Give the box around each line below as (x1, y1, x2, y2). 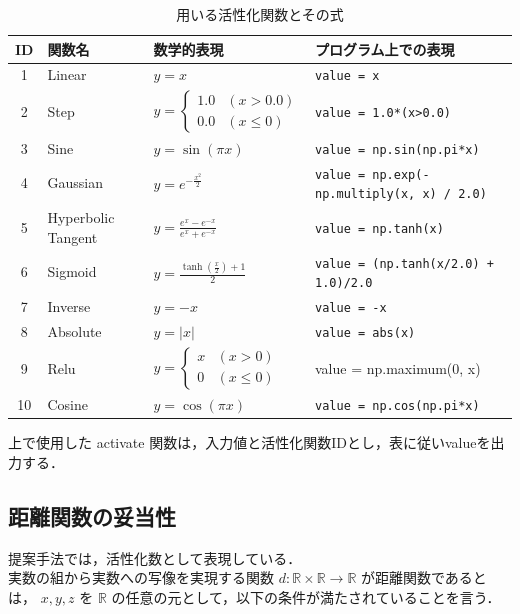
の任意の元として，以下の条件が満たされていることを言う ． (111, 586, 501, 607)
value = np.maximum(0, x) (315, 357, 481, 378)
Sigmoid (47, 261, 97, 282)
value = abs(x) (315, 325, 416, 340)
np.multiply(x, (315, 187, 416, 202)
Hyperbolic (47, 207, 115, 228)
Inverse (47, 296, 91, 317)
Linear (47, 64, 87, 85)
